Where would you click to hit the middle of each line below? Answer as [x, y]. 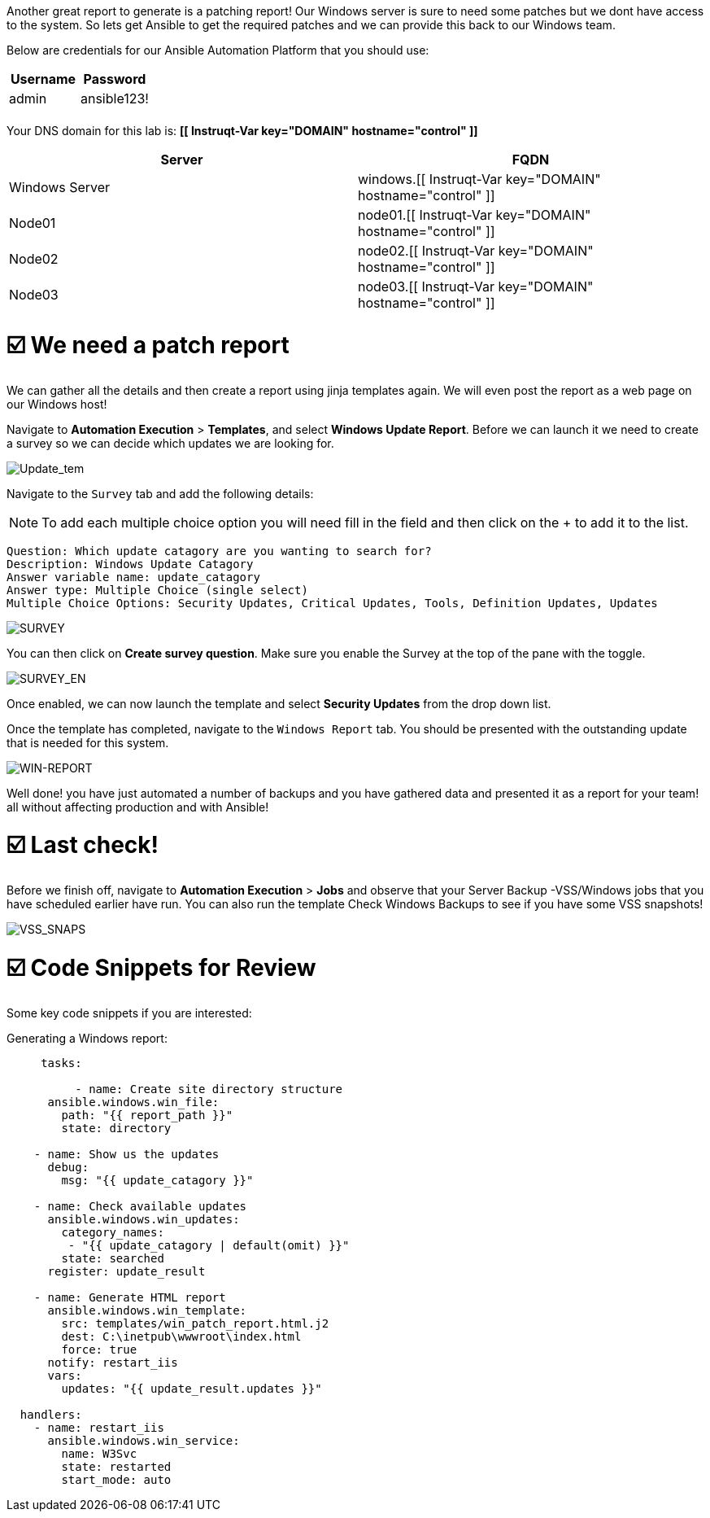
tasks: [61, 1063]
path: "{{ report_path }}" [147, 1115]
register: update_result [126, 1271]
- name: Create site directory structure [209, 1089]
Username [43, 79]
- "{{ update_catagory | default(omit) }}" [209, 1245]
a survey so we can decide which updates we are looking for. [170, 443]
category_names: [113, 1232]
